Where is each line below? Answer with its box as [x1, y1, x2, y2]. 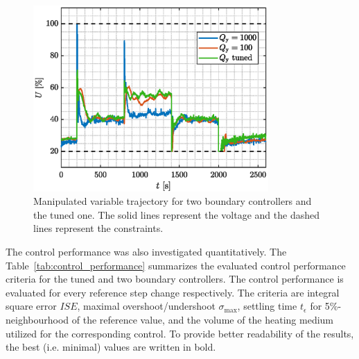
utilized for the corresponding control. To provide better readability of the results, [6, 326, 354, 340]
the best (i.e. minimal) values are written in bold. [6, 340, 216, 354]
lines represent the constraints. [33, 221, 164, 235]
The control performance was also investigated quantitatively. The [6, 244, 287, 258]
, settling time [237, 299, 297, 313]
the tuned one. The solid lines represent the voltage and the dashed [33, 207, 319, 222]
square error [6, 299, 57, 313]
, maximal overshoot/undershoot [77, 299, 216, 313]
